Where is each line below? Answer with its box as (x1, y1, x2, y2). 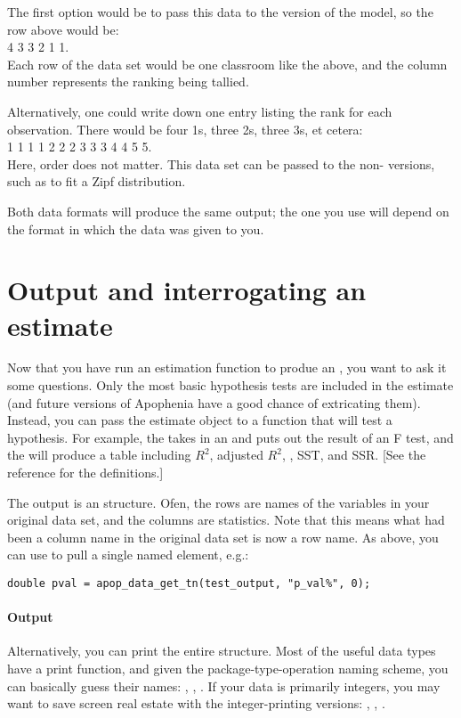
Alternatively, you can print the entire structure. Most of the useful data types (7, 641, 436, 660)
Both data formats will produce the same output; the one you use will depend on (7, 201, 449, 220)
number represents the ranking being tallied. (7, 72, 249, 91)
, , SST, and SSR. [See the (281, 445, 426, 464)
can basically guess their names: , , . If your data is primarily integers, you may (7, 676, 441, 695)
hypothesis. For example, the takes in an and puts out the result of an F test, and (7, 428, 454, 446)
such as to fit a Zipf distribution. (7, 172, 186, 191)
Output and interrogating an (7, 272, 367, 308)
